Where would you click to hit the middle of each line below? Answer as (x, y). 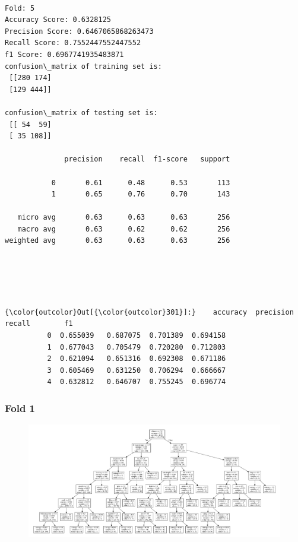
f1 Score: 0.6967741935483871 (64, 54)
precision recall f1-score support (147, 159)
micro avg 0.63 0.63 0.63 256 (124, 218)
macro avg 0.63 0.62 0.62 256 (124, 229)
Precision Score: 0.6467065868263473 (79, 31)
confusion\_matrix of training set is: (83, 66)
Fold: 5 (20, 8)
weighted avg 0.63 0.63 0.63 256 (118, 241)
